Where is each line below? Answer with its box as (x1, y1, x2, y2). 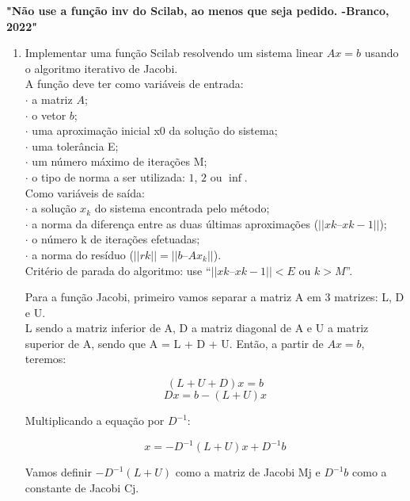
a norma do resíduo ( (32, 246, 134, 262)
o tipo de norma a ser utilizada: (32, 168, 185, 185)
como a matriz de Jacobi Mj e (175, 464, 321, 480)
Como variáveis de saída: (25, 184, 145, 201)
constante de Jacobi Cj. (25, 479, 139, 495)
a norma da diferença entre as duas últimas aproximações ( (32, 215, 319, 231)
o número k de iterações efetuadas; (32, 231, 200, 247)
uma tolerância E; (32, 137, 119, 154)
